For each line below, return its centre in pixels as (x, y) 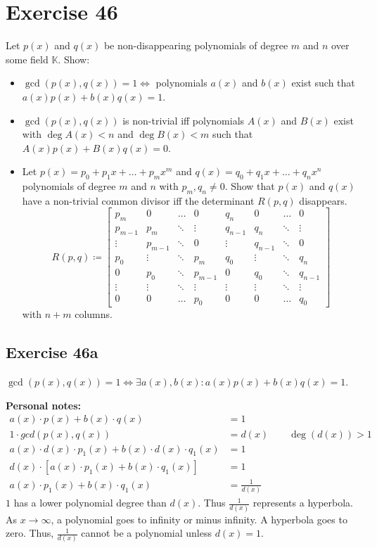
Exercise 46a (52, 352)
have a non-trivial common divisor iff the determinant (138, 200)
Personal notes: (44, 405)
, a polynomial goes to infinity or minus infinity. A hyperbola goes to (199, 519)
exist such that (323, 83)
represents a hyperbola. (303, 503)
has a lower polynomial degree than (90, 503)
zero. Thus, (30, 533)
